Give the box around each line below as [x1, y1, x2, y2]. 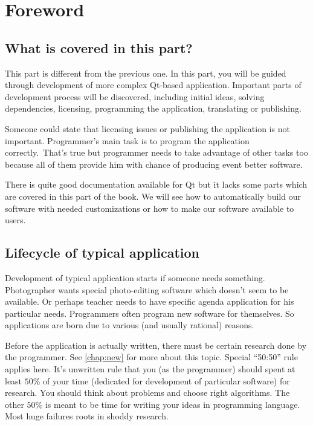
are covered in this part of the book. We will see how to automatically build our [5, 189, 301, 202]
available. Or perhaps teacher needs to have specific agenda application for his [5, 295, 294, 308]
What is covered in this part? [5, 38, 193, 57]
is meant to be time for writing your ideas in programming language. [45, 398, 300, 410]
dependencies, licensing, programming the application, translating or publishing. [5, 102, 302, 115]
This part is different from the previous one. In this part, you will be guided [5, 66, 286, 79]
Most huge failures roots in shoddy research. [5, 410, 169, 422]
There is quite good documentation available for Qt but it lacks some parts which [5, 178, 308, 191]
